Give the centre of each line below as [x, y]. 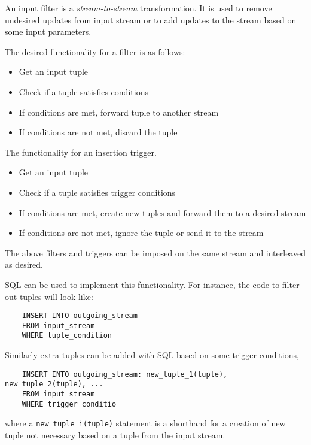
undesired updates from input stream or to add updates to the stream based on [151, 19]
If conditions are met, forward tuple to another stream [119, 112]
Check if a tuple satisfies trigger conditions [97, 192]
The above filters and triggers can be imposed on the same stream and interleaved [155, 252]
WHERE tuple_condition [67, 336]
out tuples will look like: [49, 296]
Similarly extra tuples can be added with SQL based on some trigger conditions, [152, 355]
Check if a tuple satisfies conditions [83, 91]
